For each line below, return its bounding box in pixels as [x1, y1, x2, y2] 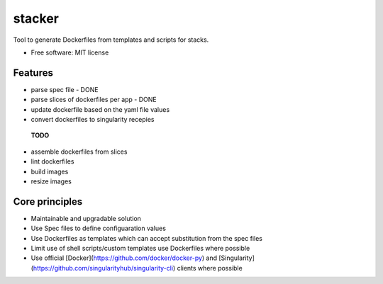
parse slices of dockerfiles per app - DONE [30, 96, 157, 104]
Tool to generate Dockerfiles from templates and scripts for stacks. [13, 35, 209, 44]
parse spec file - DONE [30, 85, 99, 93]
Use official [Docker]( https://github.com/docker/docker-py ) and [30, 254, 218, 262]
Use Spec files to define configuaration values [30, 224, 167, 233]
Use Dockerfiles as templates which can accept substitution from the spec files [30, 234, 262, 242]
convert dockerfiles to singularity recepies [30, 115, 155, 124]
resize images [30, 177, 72, 186]
